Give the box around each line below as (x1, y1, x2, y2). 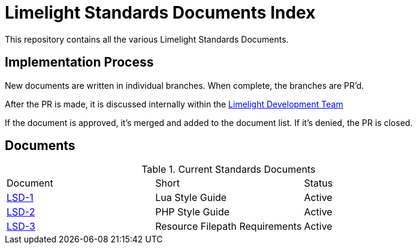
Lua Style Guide (155, 191, 227, 204)
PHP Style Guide (155, 206, 229, 218)
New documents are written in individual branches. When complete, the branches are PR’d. (5, 80, 364, 91)
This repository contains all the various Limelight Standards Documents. (5, 34, 289, 44)
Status (304, 177, 333, 190)
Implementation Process (5, 55, 154, 70)
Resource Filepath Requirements (155, 220, 302, 233)
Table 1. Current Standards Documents (141, 163, 316, 176)
